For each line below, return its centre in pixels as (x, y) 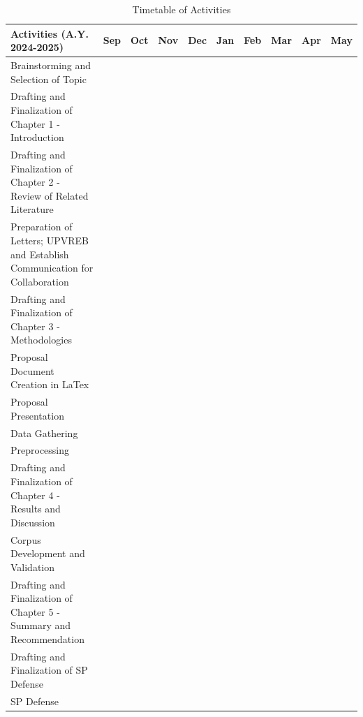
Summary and (41, 625)
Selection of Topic (49, 79)
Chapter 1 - (35, 123)
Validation (33, 567)
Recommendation (47, 638)
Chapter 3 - (35, 326)
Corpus (26, 539)
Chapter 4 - (35, 495)
